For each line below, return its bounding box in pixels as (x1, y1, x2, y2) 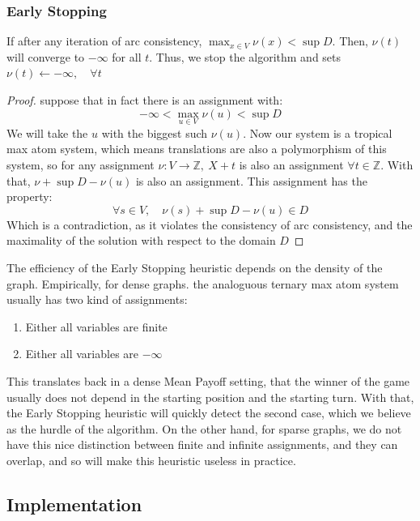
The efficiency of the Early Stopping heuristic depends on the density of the (6, 258, 383, 275)
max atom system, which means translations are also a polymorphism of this (6, 140, 387, 157)
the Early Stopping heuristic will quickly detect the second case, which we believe (6, 404, 411, 421)
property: (6, 188, 53, 205)
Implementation (6, 491, 142, 516)
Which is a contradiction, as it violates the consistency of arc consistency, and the (6, 216, 413, 233)
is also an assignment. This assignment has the (135, 172, 367, 189)
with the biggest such (101, 124, 208, 141)
